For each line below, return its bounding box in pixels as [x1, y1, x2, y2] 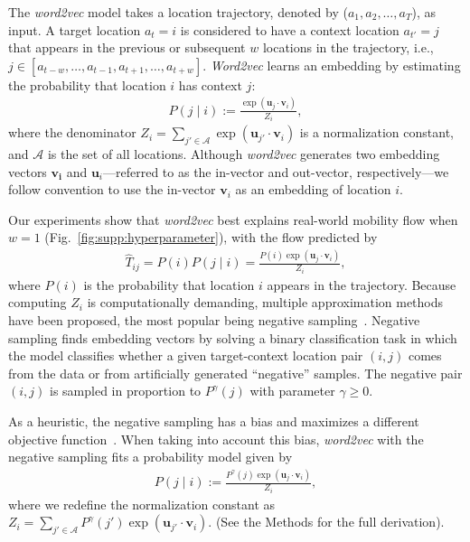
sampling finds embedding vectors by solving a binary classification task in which [8, 328, 457, 347]
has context [178, 75, 242, 94]
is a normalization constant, [299, 123, 455, 142]
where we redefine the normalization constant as [8, 494, 276, 513]
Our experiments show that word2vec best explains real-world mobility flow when [8, 210, 458, 229]
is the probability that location [83, 275, 255, 294]
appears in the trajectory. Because [267, 275, 456, 294]
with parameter [249, 381, 335, 400]
